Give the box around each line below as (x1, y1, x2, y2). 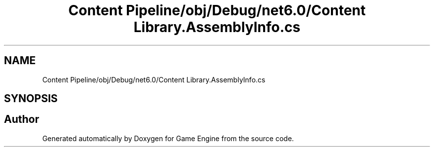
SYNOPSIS (4, 92, 58, 105)
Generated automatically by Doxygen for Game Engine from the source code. (42, 134, 294, 143)
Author (4, 113, 39, 126)
